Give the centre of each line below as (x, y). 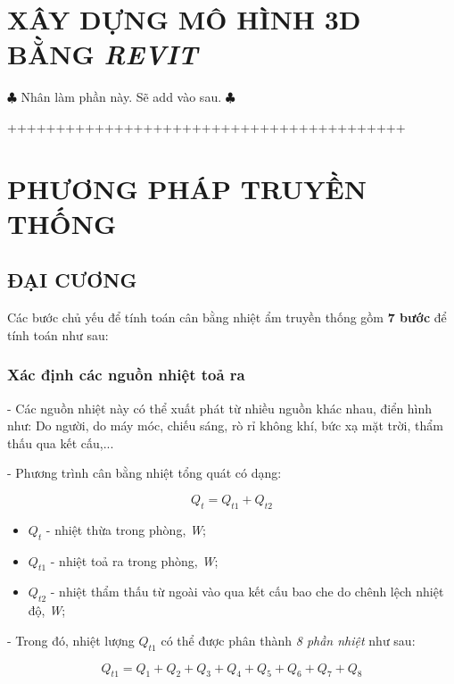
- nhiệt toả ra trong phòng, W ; (134, 560)
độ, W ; (47, 610)
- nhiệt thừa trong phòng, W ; (126, 529)
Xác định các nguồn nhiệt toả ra (126, 375)
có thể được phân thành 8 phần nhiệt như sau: (288, 640)
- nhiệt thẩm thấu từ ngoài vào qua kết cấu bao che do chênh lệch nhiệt (247, 592)
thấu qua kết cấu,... (61, 442)
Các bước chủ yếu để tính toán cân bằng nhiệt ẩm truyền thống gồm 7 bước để (227, 317)
